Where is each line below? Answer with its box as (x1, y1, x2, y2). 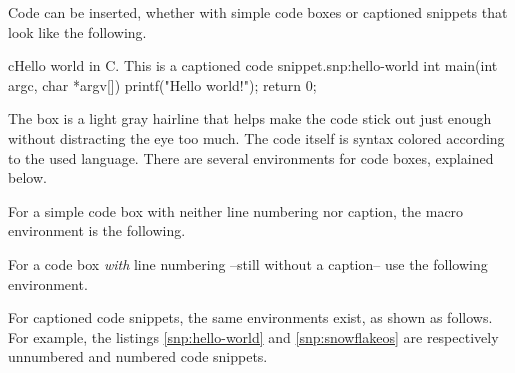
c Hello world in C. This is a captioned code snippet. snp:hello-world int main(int (8, 55, 498, 76)
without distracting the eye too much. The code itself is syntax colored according (8, 127, 505, 148)
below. (8, 167, 47, 188)
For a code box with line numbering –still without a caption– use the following (8, 253, 488, 274)
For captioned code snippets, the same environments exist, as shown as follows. (8, 307, 493, 328)
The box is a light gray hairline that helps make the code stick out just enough (8, 108, 492, 129)
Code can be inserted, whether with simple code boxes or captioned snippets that (8, 2, 508, 22)
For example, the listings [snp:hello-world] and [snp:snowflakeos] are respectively (8, 326, 499, 347)
